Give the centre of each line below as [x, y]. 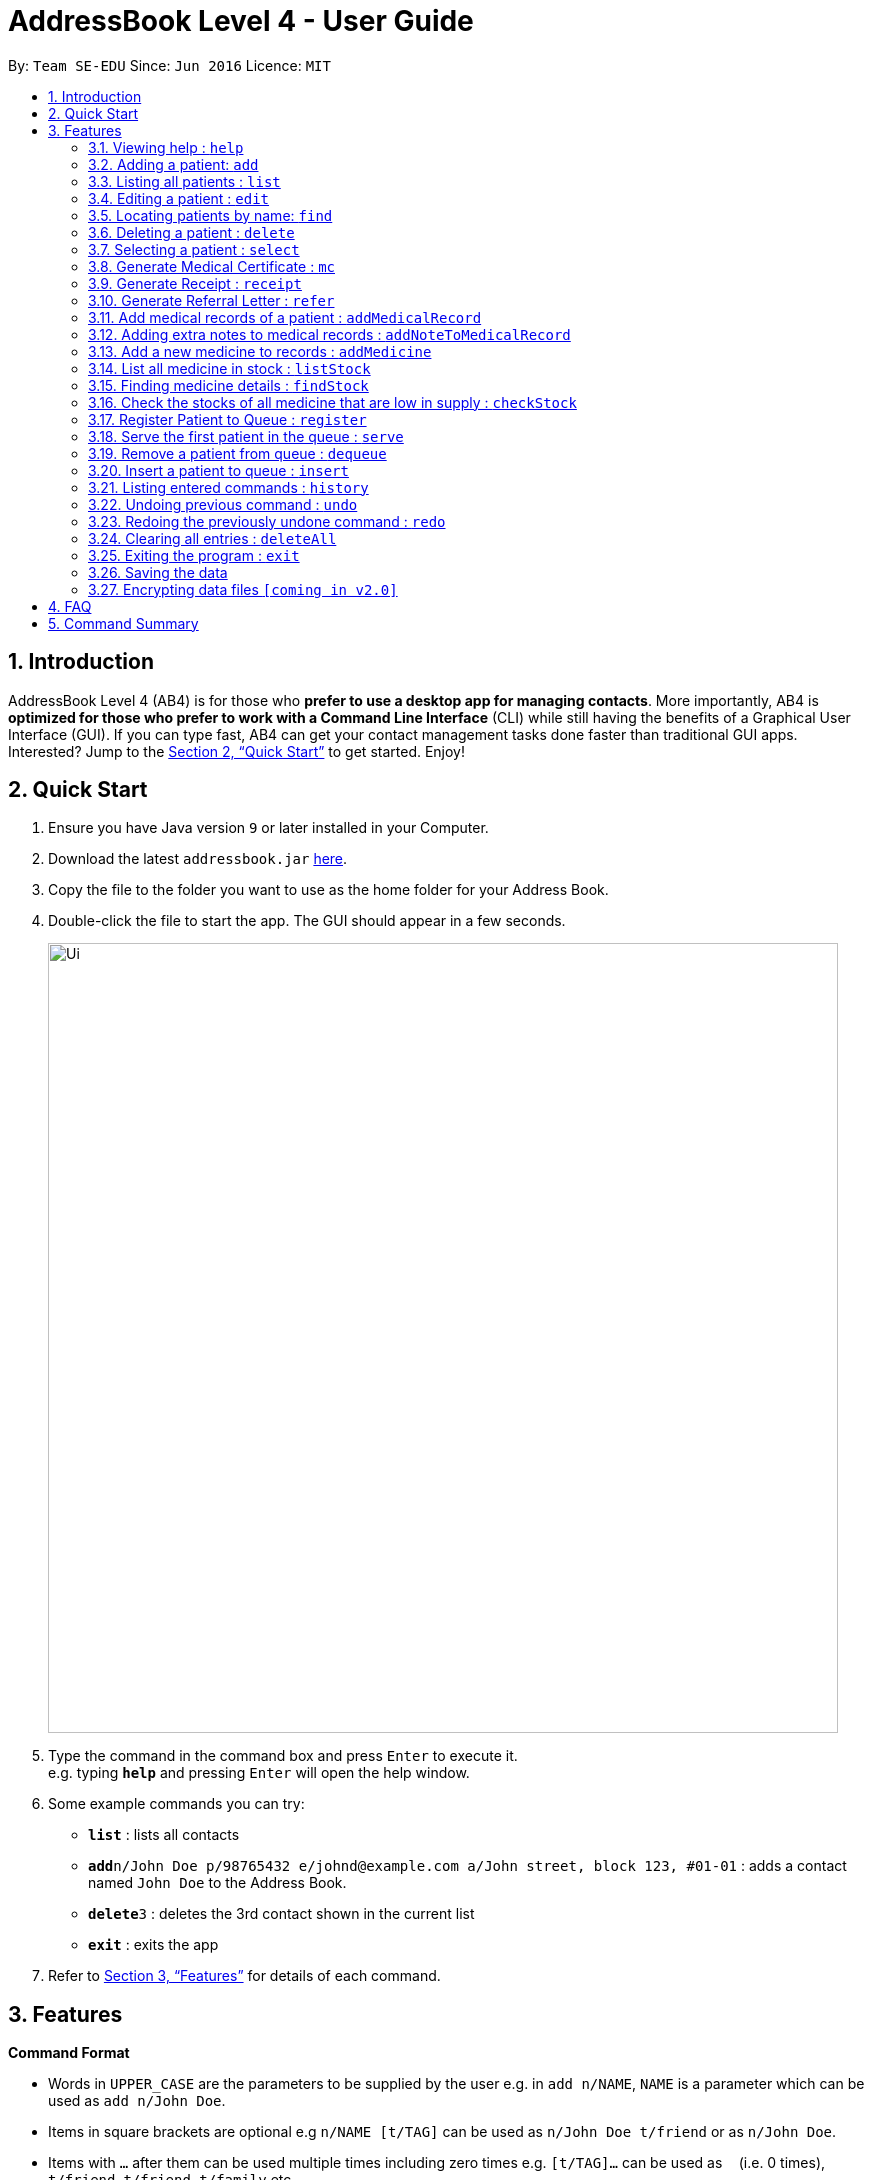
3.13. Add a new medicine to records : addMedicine [260, 351]
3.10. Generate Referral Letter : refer [211, 300]
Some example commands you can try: [176, 1804]
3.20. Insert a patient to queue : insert [218, 470]
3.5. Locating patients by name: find [210, 215]
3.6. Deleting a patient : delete [191, 232]
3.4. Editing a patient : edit [179, 198]
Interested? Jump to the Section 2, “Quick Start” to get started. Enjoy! [237, 751]
